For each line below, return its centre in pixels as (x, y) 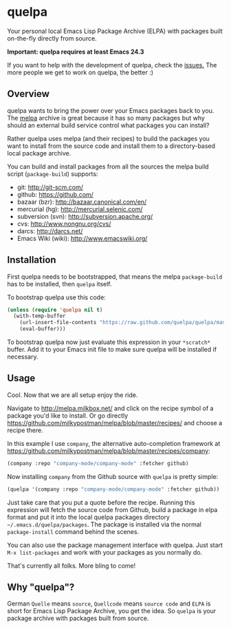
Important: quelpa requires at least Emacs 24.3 (76, 52)
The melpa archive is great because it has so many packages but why (106, 118)
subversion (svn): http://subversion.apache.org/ (85, 216)
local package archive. (39, 153)
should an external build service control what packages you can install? (108, 125)
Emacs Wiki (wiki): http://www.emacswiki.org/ (82, 238)
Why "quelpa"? (41, 587)
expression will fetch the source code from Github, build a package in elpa (112, 509)
